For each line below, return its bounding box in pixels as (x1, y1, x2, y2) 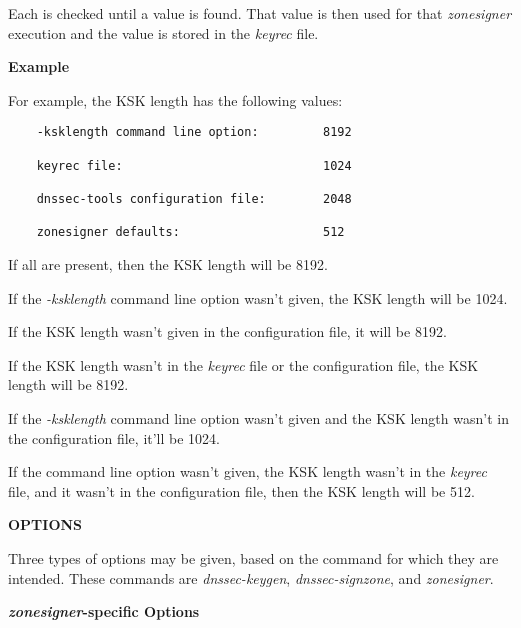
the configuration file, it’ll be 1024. (8, 427, 221, 448)
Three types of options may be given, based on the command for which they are (8, 547, 499, 568)
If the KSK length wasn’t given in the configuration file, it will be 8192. (8, 321, 447, 342)
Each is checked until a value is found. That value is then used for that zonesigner (8, 3, 512, 23)
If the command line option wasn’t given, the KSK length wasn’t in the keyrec (8, 461, 487, 482)
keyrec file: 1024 (36, 158, 352, 173)
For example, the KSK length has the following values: (8, 89, 343, 110)
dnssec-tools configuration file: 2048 (36, 192, 352, 206)
